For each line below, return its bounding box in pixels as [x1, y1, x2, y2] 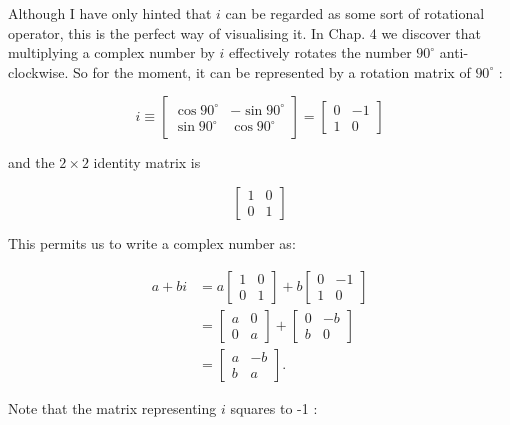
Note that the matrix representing [8, 397, 217, 418]
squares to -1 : [230, 397, 318, 418]
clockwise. [8, 61, 69, 82]
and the [8, 152, 55, 173]
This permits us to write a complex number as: [8, 232, 296, 253]
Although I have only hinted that [8, 3, 212, 23]
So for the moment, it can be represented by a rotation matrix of [73, 61, 471, 82]
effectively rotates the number [229, 42, 412, 63]
